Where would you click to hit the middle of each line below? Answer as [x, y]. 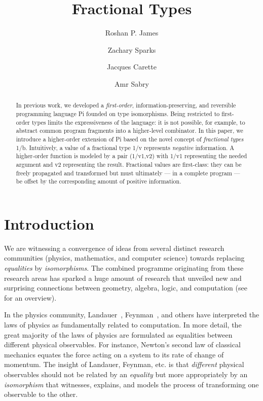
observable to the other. [41, 394]
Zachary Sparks [132, 49]
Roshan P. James [132, 33]
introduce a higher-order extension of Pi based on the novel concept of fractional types [130, 139]
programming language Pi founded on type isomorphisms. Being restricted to [118, 113]
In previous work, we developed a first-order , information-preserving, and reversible [126, 105]
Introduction [49, 223]
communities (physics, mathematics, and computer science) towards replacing [124, 258]
